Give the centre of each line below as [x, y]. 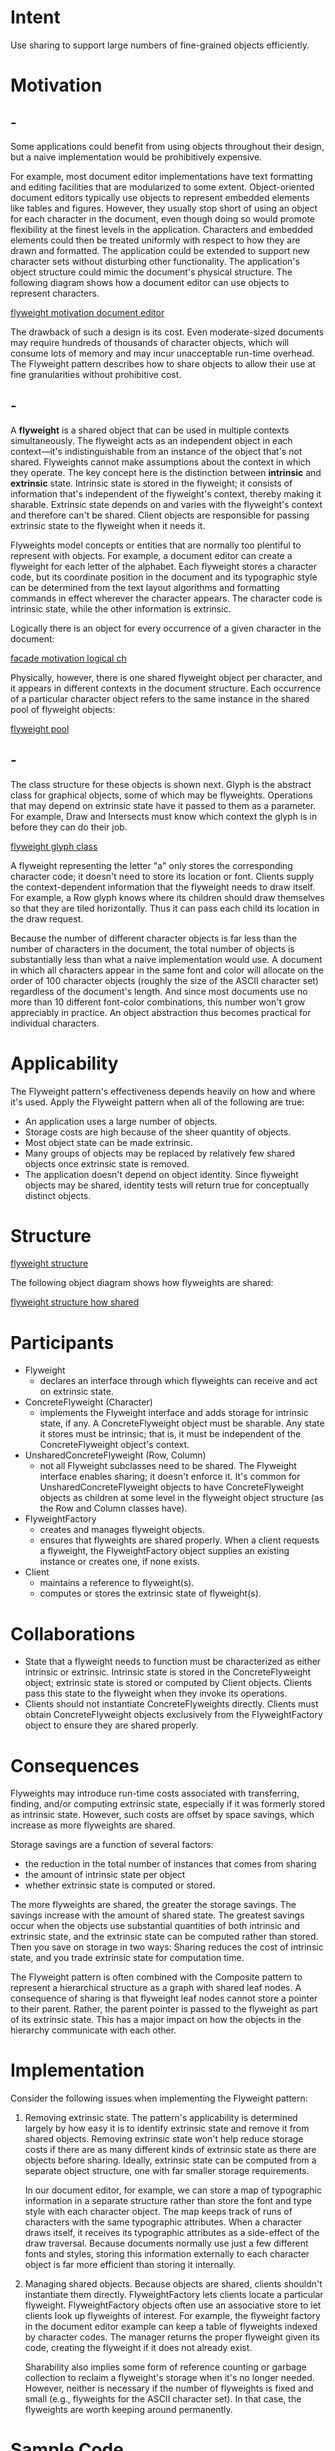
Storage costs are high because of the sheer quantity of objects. [158, 1132]
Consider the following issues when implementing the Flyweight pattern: [159, 2098]
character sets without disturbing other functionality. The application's [155, 261]
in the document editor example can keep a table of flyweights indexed [171, 2327]
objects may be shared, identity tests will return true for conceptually [167, 1185]
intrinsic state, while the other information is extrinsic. [121, 608]
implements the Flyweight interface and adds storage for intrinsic [174, 1413]
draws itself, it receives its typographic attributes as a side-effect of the [172, 2233]
